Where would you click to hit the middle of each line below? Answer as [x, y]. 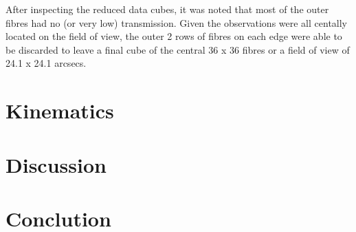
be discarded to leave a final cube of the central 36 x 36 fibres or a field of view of [178, 49]
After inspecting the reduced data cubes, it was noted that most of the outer [167, 9]
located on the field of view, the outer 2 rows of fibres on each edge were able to [174, 36]
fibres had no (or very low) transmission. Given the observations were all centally [176, 22]
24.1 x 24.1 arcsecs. [46, 63]
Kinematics [60, 110]
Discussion [56, 164]
